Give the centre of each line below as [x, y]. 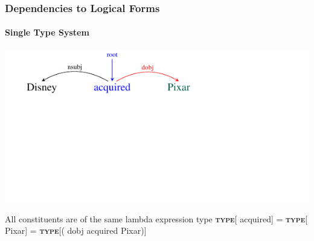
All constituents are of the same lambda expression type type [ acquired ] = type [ [156, 218]
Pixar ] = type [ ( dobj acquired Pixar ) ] [76, 230]
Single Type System [47, 32]
